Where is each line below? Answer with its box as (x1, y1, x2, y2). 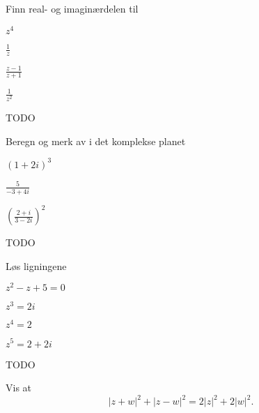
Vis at (6, 380, 32, 395)
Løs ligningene (6, 258, 67, 273)
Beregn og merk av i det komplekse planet (6, 133, 186, 148)
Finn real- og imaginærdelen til (6, 1, 139, 15)
